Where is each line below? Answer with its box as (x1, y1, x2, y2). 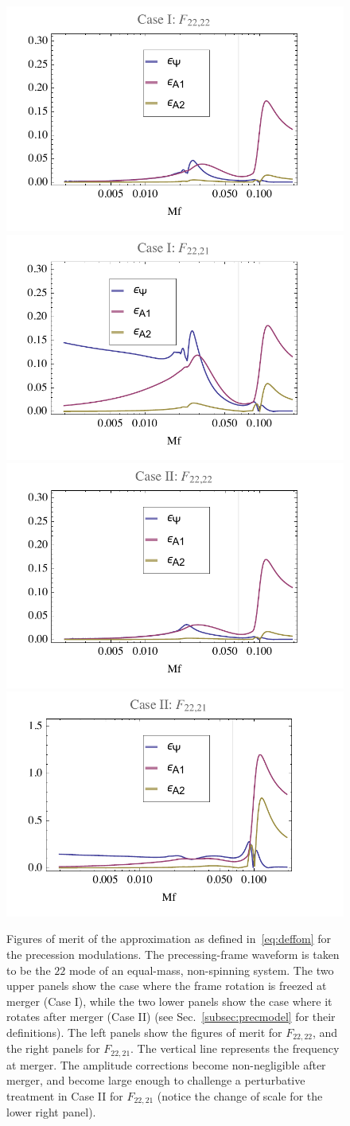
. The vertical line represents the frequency (130, 1040, 340, 1057)
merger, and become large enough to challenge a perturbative (6, 1072, 305, 1089)
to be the (6, 961, 51, 978)
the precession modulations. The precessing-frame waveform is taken (6, 945, 340, 962)
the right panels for (6, 1040, 100, 1057)
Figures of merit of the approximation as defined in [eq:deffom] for (6, 930, 332, 947)
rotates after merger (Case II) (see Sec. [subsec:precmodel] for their (6, 1008, 336, 1025)
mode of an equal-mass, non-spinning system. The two (68, 961, 334, 978)
